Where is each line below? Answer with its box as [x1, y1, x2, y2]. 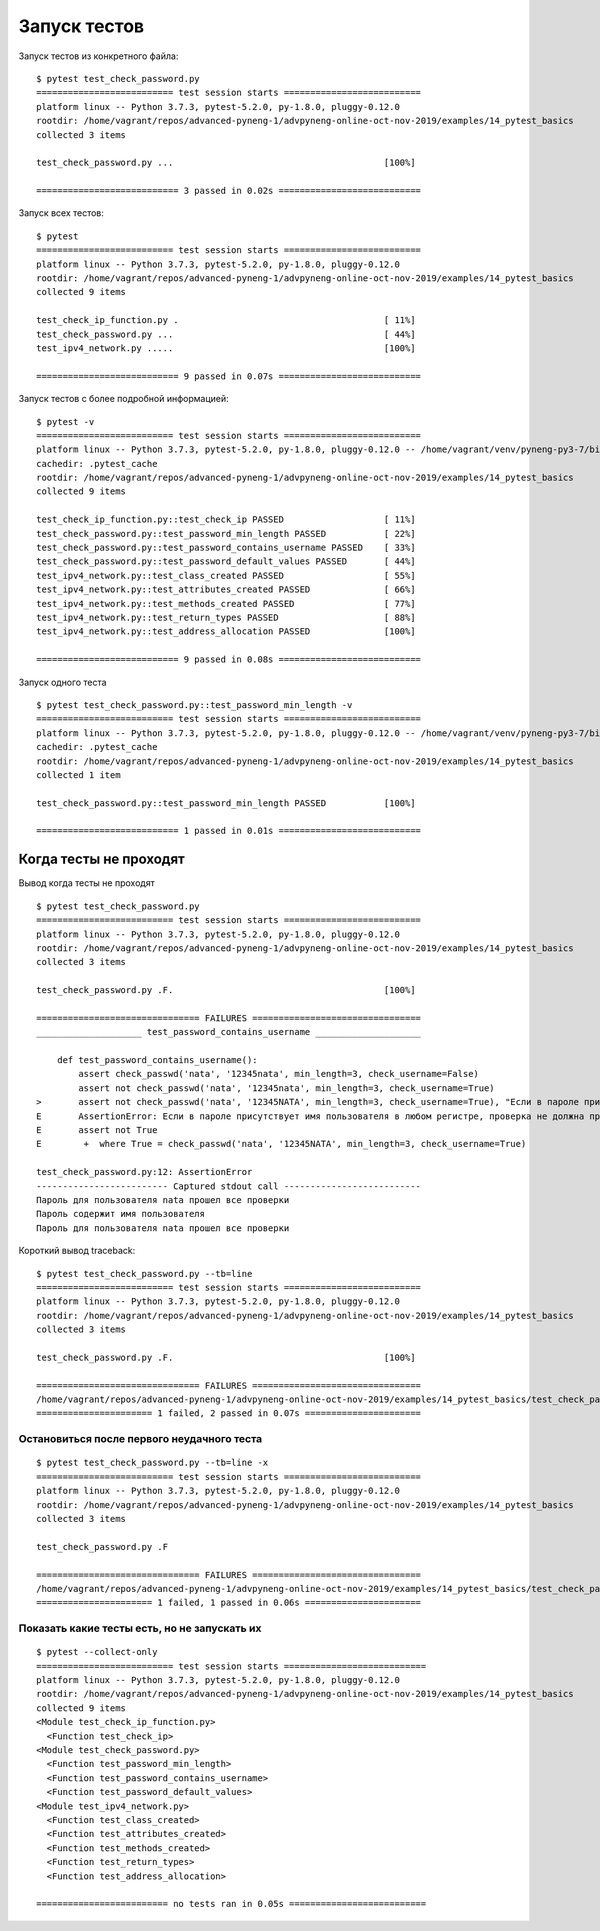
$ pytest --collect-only [36, 1646, 158, 1658]
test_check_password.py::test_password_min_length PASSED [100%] [36, 797, 416, 809]
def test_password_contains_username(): [56, 1055, 259, 1066]
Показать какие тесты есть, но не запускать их [18, 1621, 262, 1635]
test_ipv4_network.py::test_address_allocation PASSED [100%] [36, 626, 416, 637]
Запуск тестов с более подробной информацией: [18, 393, 229, 405]
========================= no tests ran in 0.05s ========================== [36, 1898, 427, 1910]
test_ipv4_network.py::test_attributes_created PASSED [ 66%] [36, 584, 416, 595]
